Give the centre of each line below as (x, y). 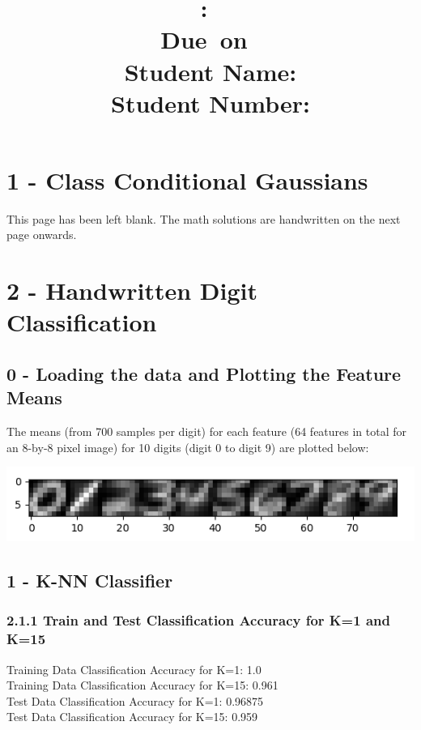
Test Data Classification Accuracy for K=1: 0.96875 (135, 700)
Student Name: (210, 71)
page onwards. (42, 235)
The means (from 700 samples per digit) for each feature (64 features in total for (207, 431)
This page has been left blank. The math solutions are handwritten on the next (204, 218)
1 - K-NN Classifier (90, 581)
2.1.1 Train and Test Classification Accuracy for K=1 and (198, 620)
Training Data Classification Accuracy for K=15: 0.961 (142, 685)
